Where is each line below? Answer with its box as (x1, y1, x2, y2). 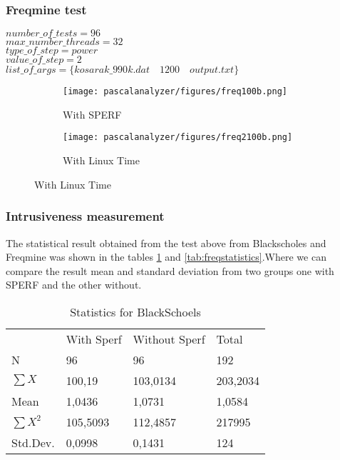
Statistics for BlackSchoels (70, 303, 201, 320)
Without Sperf (133, 330, 205, 347)
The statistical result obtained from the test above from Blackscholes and (6, 235, 326, 250)
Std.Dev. (11, 434, 55, 451)
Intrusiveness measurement (6, 207, 165, 225)
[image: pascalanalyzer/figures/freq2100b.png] (63, 132, 293, 143)
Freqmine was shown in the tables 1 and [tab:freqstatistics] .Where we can (6, 249, 326, 264)
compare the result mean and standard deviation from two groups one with (6, 263, 334, 278)
